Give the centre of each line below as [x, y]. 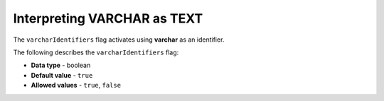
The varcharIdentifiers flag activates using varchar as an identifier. [119, 40]
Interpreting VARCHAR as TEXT [108, 18]
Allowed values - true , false [76, 85]
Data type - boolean [61, 65]
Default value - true [62, 75]
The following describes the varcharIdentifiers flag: [96, 52]
